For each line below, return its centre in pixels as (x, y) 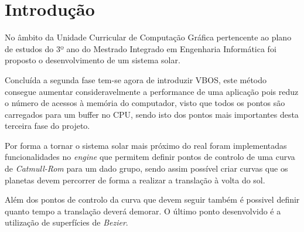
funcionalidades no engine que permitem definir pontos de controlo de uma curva (150, 157)
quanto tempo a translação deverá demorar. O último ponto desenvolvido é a (143, 211)
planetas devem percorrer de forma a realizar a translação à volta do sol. (135, 180)
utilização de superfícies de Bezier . (66, 222)
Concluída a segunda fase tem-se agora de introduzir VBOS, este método (136, 79)
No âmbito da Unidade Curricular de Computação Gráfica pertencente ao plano (148, 37)
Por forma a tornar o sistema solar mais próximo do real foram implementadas (146, 145)
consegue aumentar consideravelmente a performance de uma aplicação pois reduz (152, 91)
